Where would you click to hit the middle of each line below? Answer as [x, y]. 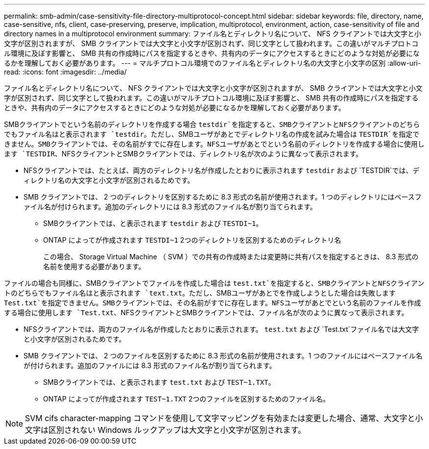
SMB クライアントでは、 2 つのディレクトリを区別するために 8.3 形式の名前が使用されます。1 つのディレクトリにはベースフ [223, 197]
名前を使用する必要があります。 [94, 266]
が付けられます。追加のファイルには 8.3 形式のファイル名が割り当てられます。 [150, 365]
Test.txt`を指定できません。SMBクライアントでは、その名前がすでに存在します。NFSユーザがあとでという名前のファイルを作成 [213, 303]
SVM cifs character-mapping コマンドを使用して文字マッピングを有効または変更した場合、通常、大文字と [220, 418]
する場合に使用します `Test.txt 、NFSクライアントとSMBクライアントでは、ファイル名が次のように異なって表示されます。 [206, 312]
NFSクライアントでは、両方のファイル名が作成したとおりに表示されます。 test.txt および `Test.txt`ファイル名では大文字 [221, 329]
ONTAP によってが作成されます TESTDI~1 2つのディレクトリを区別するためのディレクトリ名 [192, 240]
